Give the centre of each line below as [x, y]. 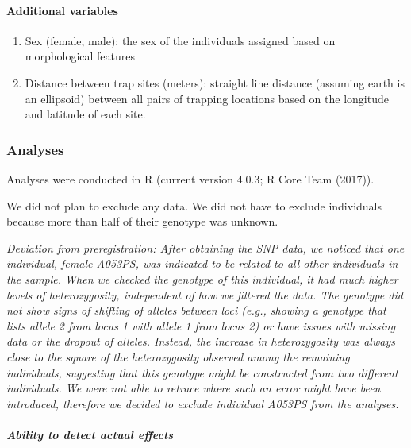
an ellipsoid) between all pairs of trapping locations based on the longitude [207, 98]
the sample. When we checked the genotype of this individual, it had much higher [202, 278]
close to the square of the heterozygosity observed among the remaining [178, 356]
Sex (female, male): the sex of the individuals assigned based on [180, 40]
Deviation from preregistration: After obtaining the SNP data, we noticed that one [205, 247]
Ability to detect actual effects [90, 434]
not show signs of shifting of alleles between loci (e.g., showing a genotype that [196, 310]
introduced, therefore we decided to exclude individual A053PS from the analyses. [203, 403]
